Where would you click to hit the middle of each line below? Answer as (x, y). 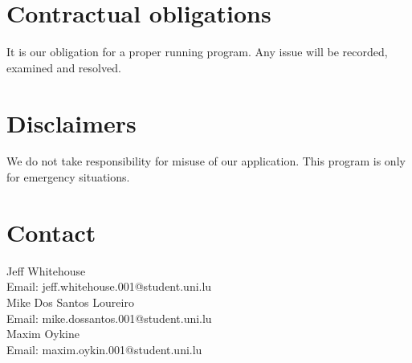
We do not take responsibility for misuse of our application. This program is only (206, 161)
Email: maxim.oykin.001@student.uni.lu (104, 349)
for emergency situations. (68, 177)
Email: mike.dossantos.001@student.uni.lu (109, 318)
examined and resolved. (64, 67)
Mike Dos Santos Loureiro (70, 302)
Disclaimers (71, 122)
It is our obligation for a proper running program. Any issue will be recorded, (197, 52)
